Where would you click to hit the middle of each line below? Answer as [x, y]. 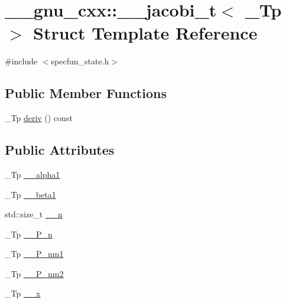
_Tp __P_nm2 [34, 273]
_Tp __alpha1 [32, 174]
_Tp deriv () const [39, 118]
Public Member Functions [86, 93]
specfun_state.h [80, 61]
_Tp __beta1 [30, 194]
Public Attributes [60, 150]
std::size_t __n [34, 214]
